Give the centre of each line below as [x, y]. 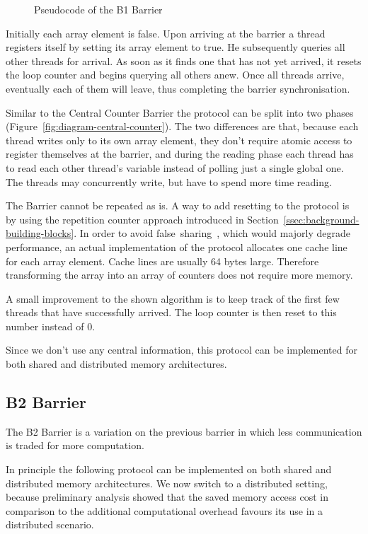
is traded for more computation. [75, 445]
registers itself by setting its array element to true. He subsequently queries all [176, 47]
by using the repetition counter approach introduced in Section [142, 219]
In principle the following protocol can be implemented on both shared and [169, 469]
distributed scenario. [50, 524]
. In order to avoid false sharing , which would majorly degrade [212, 233]
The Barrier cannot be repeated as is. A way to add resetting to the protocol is [178, 205]
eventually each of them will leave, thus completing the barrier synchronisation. [178, 88]
